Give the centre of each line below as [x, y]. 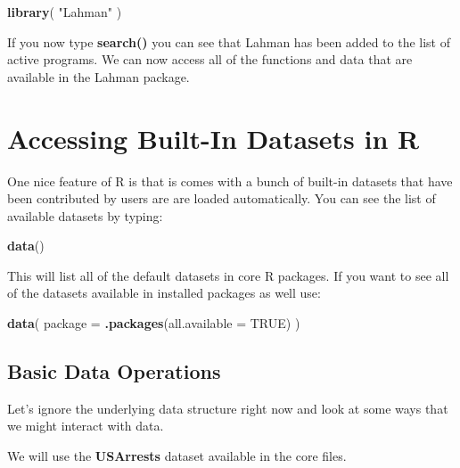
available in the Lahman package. [99, 76]
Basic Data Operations [114, 371]
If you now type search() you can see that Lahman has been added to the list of [229, 41]
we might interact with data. [86, 426]
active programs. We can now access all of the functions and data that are [210, 59]
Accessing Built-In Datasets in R [214, 138]
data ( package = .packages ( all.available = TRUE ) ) [154, 323]
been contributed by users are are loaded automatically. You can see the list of [222, 198]
